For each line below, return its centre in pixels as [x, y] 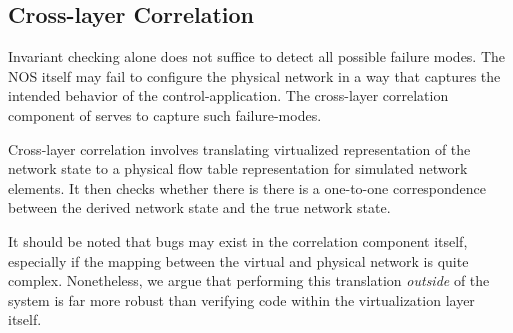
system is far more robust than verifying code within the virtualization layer [241, 299]
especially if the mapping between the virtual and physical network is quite [238, 260]
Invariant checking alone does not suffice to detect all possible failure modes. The [257, 56]
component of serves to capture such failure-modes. [165, 114]
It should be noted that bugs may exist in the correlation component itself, [238, 240]
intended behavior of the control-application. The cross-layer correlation [228, 95]
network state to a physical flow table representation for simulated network [238, 168]
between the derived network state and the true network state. [199, 207]
